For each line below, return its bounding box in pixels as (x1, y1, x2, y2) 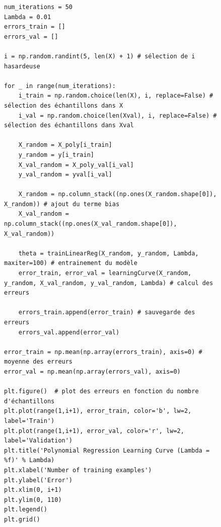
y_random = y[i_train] (18, 151, 94, 158)
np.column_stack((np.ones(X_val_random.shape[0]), (4, 220, 177, 228)
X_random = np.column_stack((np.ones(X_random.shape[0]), (18, 191, 217, 198)
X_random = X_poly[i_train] (18, 141, 112, 149)
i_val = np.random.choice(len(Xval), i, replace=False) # (18, 112, 217, 119)
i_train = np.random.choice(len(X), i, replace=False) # (18, 92, 213, 100)
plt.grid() (4, 515, 40, 523)
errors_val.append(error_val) (18, 328, 120, 336)
